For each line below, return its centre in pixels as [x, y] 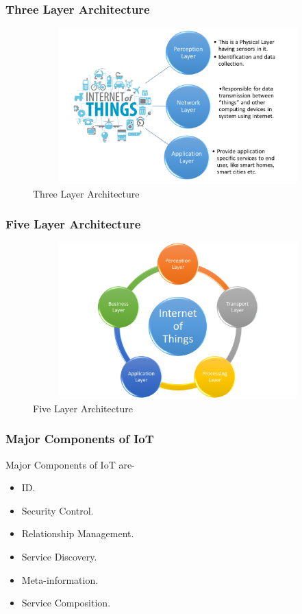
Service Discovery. [59, 556]
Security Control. [58, 510]
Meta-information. [60, 579]
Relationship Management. [78, 533]
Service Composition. [66, 603]
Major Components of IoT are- [70, 464]
